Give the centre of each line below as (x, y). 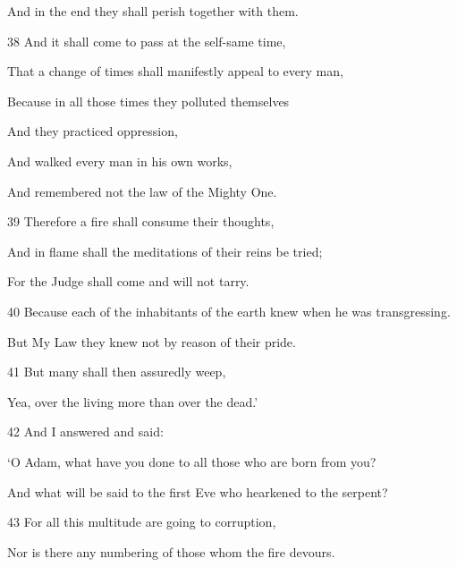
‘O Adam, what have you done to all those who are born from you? (192, 461)
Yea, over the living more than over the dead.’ (133, 401)
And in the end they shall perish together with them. (153, 11)
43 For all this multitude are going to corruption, (142, 522)
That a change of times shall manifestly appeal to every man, (175, 71)
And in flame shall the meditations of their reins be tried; (165, 251)
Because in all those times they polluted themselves (148, 101)
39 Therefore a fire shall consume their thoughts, (141, 221)
